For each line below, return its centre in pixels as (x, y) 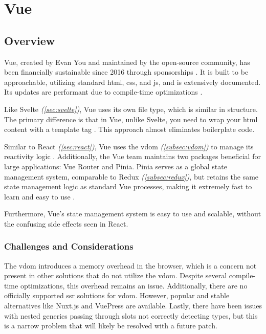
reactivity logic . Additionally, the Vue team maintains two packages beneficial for (132, 156)
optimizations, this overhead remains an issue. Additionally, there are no (134, 285)
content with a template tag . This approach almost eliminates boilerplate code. (129, 129)
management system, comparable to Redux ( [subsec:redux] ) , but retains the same (131, 176)
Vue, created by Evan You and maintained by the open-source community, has (127, 62)
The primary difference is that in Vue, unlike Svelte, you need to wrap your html (131, 119)
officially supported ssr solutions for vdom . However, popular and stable (117, 295)
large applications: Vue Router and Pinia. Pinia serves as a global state (116, 166)
